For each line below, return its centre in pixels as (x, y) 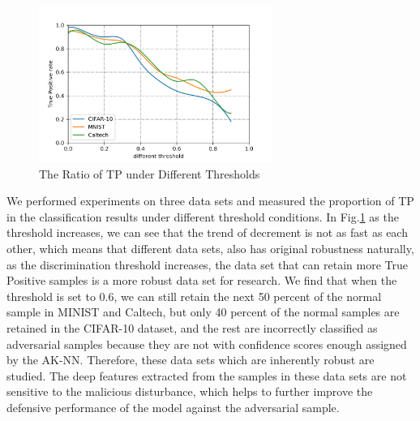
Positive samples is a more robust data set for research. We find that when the (202, 280)
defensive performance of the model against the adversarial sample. (173, 407)
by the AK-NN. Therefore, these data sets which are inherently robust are (191, 360)
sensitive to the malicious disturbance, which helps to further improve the (190, 391)
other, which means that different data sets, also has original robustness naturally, (210, 248)
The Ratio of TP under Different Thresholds (150, 173)
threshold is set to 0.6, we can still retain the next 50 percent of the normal (194, 296)
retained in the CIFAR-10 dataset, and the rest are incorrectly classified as (192, 327)
